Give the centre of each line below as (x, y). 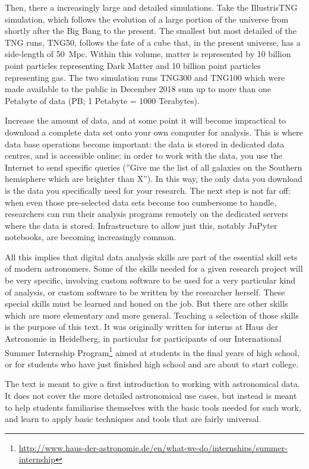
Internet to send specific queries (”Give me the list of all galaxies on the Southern (154, 167)
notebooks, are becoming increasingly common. (91, 237)
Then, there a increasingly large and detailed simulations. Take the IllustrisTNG (151, 7)
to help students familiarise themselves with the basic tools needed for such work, (153, 407)
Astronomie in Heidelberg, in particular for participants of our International (143, 339)
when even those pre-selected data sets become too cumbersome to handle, (141, 202)
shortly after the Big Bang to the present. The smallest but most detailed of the (151, 31)
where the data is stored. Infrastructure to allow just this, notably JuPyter (141, 225)
